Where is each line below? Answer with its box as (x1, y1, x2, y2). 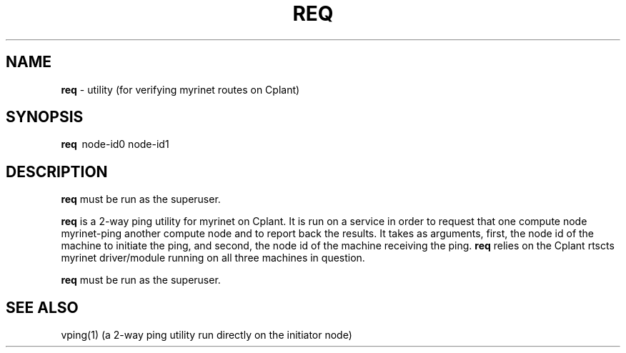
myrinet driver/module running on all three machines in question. (61, 252, 365, 264)
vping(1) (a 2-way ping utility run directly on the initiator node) (61, 329, 352, 342)
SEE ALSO (6, 298, 79, 317)
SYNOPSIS (6, 108, 84, 126)
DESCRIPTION (6, 162, 108, 181)
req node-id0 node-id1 (61, 138, 169, 151)
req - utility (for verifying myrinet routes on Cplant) (61, 83, 300, 96)
